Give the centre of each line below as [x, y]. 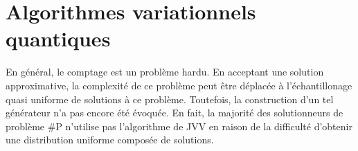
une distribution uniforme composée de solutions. [110, 140]
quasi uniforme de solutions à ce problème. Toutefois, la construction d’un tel [170, 99]
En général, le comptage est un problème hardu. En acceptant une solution [165, 72]
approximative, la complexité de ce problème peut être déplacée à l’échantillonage [179, 85]
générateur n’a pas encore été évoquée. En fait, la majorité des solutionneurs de [174, 113]
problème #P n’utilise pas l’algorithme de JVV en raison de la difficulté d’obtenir [179, 126]
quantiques [58, 38]
